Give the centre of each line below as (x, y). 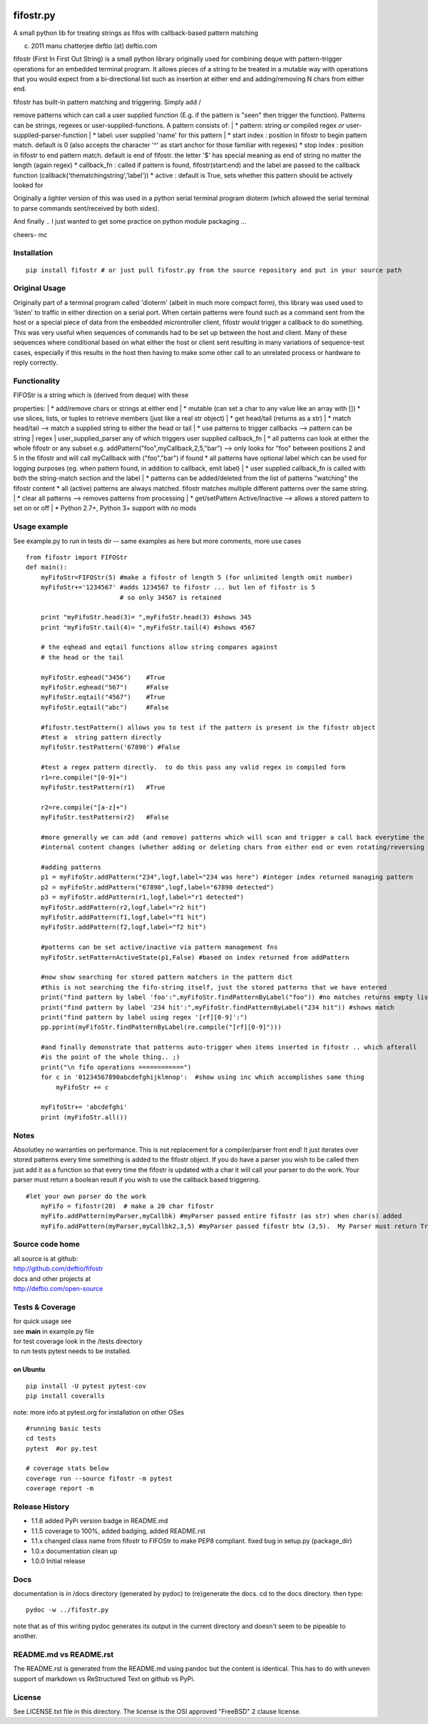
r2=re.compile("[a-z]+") (84, 807)
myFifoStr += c (82, 1087)
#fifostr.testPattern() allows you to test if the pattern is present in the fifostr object (208, 727)
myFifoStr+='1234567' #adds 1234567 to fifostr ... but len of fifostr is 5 (178, 587)
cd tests (41, 1439)
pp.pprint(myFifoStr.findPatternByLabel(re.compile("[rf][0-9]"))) (161, 1027)
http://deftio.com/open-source (58, 1289)
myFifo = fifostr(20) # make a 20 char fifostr (127, 1206)
